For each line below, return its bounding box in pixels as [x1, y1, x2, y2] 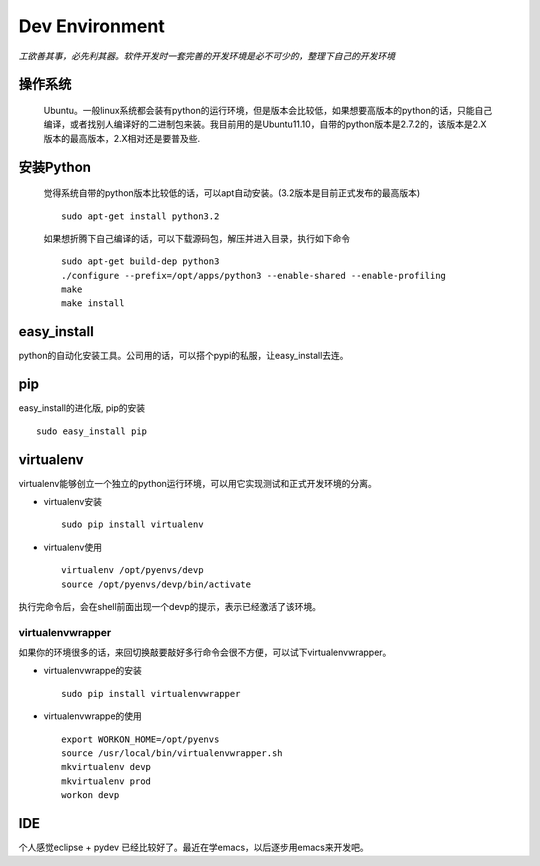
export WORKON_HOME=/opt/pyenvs [61, 733, 220, 745]
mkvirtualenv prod [61, 775, 152, 787]
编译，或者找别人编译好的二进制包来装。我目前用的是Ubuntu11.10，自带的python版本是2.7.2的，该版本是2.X [43, 118, 487, 130]
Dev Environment [18, 15, 165, 37]
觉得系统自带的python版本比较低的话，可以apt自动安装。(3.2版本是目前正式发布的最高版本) [43, 187, 421, 199]
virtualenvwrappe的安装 [43, 665, 142, 677]
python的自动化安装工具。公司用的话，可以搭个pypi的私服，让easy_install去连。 [18, 350, 349, 362]
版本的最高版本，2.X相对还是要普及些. [43, 132, 201, 144]
